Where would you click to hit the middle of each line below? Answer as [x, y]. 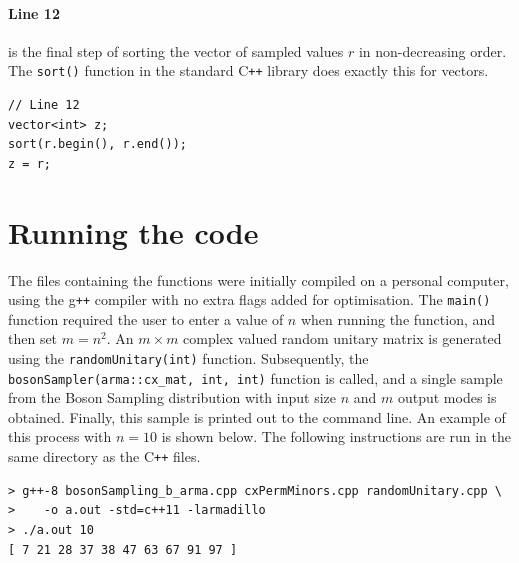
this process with [60, 436]
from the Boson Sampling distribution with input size [172, 397]
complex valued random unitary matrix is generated [342, 338]
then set [33, 338]
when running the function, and [398, 318]
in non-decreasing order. [432, 50]
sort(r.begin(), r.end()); [97, 144]
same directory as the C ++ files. [104, 456]
